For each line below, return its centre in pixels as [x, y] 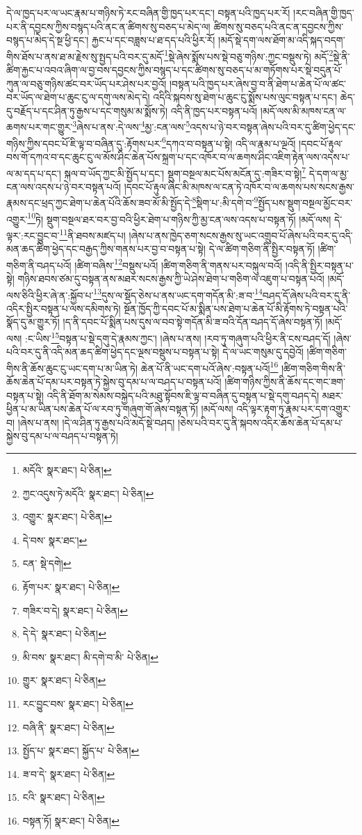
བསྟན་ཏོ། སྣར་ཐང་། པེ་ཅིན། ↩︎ [71, 820]
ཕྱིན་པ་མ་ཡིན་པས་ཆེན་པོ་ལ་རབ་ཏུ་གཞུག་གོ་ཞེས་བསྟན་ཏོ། [102, 409]
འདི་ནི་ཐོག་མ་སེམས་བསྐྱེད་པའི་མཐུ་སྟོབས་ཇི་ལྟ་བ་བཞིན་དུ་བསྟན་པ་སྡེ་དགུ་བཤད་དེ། [183, 395]
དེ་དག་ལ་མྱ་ [329, 173]
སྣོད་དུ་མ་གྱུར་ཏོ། [33, 322]
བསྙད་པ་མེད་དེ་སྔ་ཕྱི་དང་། [48, 40]
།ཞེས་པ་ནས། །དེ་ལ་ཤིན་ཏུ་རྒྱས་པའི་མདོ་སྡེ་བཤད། [96, 422]
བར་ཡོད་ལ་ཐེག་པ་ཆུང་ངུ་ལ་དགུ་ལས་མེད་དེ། [78, 97]
